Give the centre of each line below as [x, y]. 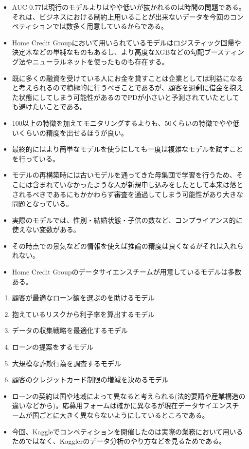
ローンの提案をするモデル [53, 347]
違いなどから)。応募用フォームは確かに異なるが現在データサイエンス [122, 405]
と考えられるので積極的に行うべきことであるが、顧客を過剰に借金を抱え [127, 88]
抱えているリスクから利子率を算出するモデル [83, 314]
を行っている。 [36, 158]
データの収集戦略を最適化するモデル [70, 330]
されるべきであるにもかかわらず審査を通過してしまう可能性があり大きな [127, 194]
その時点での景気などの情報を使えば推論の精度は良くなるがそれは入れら [128, 245]
